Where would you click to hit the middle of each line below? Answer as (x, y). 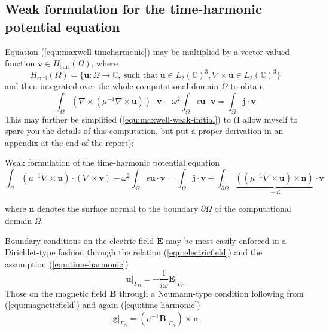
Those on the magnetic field (56, 293)
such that (141, 76)
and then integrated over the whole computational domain (112, 86)
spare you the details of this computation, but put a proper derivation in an (144, 131)
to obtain (247, 86)
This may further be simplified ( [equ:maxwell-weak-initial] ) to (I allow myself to (151, 119)
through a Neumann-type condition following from (211, 293)
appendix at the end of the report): (69, 142)
